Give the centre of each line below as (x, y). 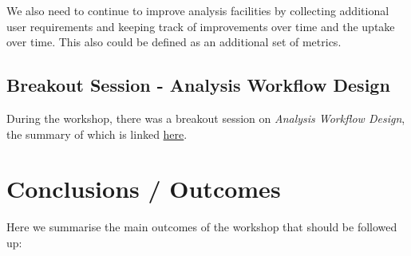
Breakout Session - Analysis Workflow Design (198, 85)
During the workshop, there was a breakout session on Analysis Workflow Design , (206, 118)
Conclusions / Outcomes (144, 189)
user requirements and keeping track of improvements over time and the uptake (201, 26)
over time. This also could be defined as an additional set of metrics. (174, 42)
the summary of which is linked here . (97, 134)
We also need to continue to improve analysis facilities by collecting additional (198, 10)
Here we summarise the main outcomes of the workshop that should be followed (202, 227)
